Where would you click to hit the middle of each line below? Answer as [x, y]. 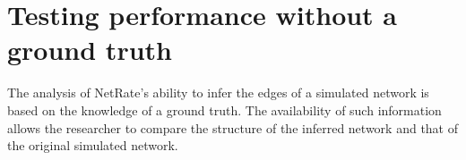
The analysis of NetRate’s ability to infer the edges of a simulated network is [218, 93]
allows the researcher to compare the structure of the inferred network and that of [233, 127]
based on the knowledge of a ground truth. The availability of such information [224, 109]
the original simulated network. [93, 145]
